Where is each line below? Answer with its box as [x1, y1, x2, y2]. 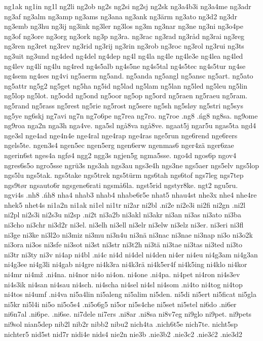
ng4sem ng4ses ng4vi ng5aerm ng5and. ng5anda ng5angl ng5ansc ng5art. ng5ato [4, 70, 253, 81]
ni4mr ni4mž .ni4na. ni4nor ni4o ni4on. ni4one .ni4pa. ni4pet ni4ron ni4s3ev [4, 269, 240, 280]
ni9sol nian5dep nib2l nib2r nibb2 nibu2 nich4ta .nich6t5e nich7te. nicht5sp [4, 319, 238, 329]
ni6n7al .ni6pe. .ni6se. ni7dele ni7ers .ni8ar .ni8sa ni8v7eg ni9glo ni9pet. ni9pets [4, 309, 252, 319]
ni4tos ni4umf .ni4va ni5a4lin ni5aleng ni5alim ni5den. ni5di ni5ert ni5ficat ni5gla [4, 289, 256, 299]
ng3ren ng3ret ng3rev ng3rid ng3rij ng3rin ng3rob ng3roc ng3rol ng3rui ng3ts [4, 41, 244, 51]
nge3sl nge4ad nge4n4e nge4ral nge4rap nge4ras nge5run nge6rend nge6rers [4, 130, 238, 140]
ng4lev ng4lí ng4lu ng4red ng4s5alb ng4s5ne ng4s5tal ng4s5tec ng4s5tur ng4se [4, 60, 246, 71]
